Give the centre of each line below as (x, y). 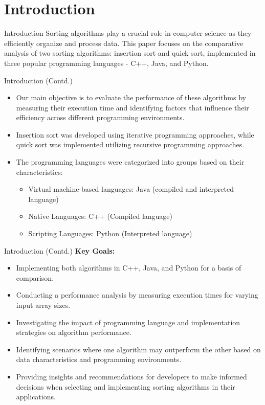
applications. (36, 397)
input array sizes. (43, 305)
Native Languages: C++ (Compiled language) (101, 216)
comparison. (35, 277)
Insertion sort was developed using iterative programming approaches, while (135, 134)
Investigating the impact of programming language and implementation (128, 322)
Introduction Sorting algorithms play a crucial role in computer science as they (128, 33)
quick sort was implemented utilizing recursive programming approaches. (130, 144)
